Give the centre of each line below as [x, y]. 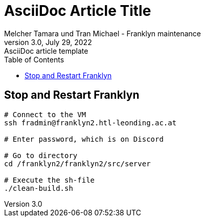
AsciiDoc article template [46, 51]
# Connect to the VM [45, 114]
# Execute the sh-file [50, 180]
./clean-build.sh [39, 188]
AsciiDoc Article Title [78, 11]
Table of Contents [34, 59]
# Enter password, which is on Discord [84, 139]
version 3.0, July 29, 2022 [48, 42]
